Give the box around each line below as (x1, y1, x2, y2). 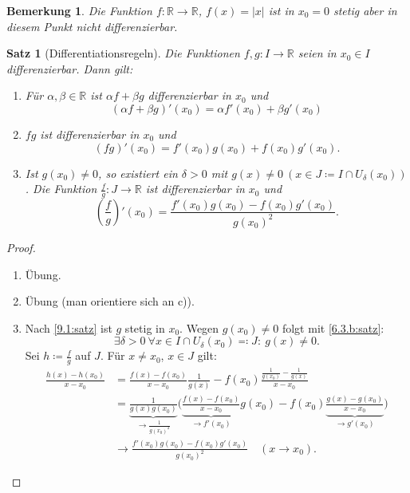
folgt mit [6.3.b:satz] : (282, 319, 384, 336)
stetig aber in (333, 2, 397, 18)
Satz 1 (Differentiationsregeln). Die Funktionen (6, 45, 240, 61)
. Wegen (179, 319, 219, 336)
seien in (298, 45, 337, 61)
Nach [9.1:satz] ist (25, 319, 112, 336)
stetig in (124, 319, 165, 336)
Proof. (6, 239, 36, 255)
